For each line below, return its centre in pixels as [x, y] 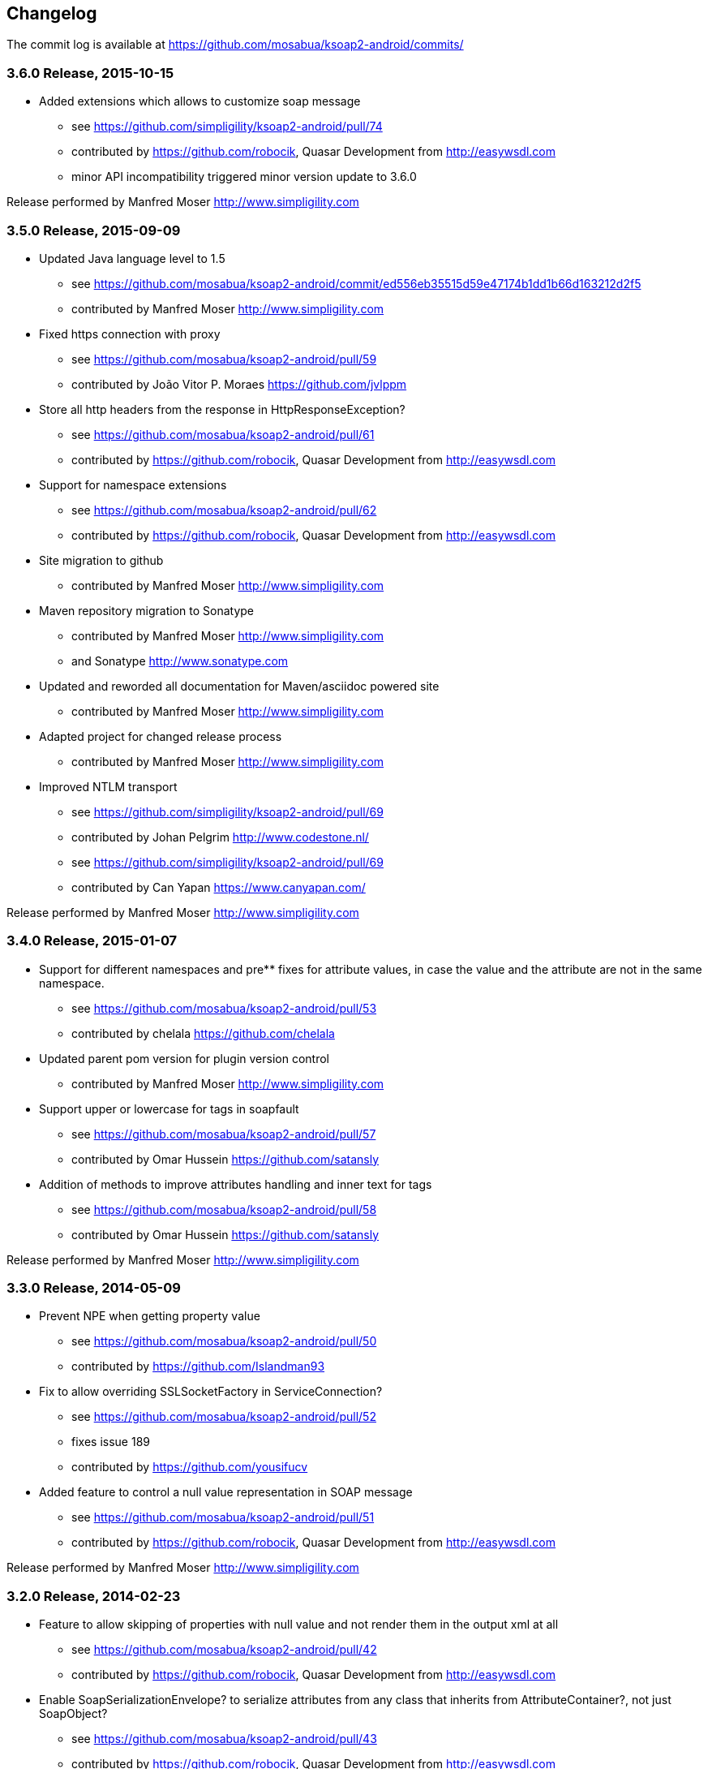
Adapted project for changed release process [161, 736]
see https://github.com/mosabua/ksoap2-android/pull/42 [224, 1650]
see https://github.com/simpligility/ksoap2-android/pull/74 [227, 127]
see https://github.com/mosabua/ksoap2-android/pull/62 [224, 510]
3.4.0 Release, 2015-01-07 [92, 941]
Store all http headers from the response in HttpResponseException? [222, 409]
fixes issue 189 [111, 1442]
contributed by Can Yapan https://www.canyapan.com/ [219, 887]
